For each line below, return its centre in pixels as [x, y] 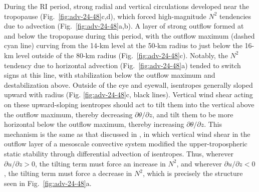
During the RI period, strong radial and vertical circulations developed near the [126, 6]
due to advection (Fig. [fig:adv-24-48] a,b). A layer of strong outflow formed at [124, 26]
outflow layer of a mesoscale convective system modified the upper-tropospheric [126, 144]
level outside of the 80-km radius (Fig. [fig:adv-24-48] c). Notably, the [122, 55]
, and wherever [199, 163]
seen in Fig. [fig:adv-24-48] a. [48, 183]
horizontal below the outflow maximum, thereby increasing [94, 124]
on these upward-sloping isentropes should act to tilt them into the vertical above [129, 104]
